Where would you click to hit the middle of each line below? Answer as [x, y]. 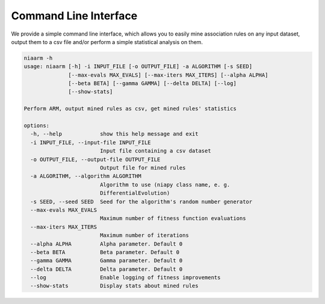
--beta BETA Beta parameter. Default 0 [105, 252]
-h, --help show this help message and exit [114, 134]
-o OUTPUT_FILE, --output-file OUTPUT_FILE [95, 159]
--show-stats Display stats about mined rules [114, 286]
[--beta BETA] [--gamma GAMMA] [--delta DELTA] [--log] [153, 84]
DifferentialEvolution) [135, 193]
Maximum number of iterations [144, 236]
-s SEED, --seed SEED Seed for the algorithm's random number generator [141, 201]
